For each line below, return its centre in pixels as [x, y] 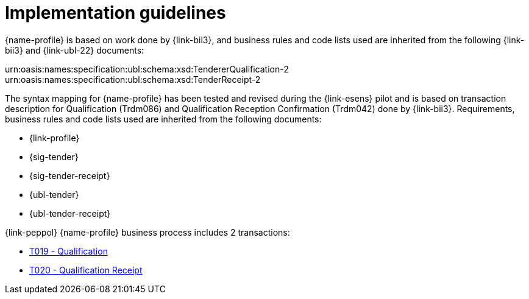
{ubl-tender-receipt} [70, 213]
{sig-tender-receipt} [70, 175]
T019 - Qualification [69, 251]
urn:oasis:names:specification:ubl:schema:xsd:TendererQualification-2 [147, 69]
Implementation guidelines [115, 13]
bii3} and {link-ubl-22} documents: [75, 50]
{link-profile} [55, 138]
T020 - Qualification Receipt [86, 270]
